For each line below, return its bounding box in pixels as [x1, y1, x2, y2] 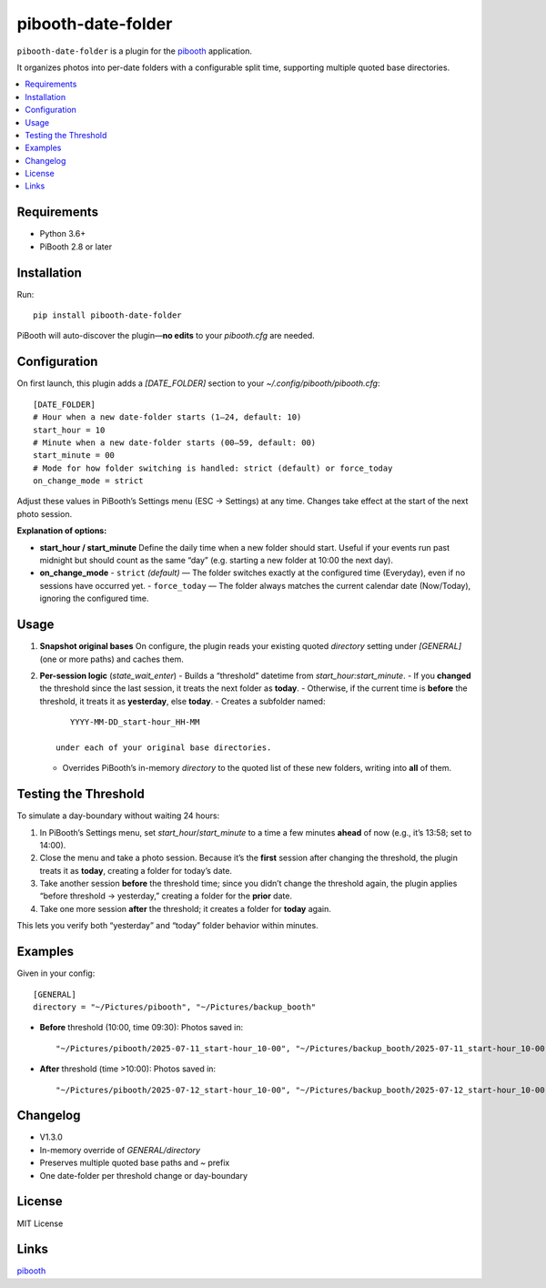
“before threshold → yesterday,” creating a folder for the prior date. [39, 890, 293, 901]
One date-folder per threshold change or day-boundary [39, 1170, 248, 1181]
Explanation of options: [16, 525, 107, 536]
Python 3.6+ [39, 228, 86, 239]
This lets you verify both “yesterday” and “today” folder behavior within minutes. [16, 920, 318, 931]
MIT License [16, 1218, 64, 1229]
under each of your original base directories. [56, 742, 272, 753]
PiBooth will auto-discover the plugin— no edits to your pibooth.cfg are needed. [16, 330, 316, 341]
